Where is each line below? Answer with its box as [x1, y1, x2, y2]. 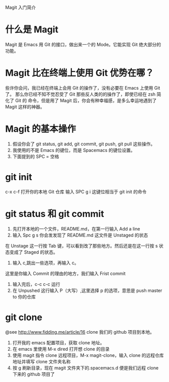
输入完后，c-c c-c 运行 [12, 281, 60, 287]
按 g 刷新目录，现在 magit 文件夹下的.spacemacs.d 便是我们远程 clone [12, 364, 159, 371]
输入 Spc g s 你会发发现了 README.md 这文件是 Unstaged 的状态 [12, 232, 148, 238]
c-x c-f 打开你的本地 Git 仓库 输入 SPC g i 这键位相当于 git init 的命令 [5, 188, 147, 195]
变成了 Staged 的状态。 [9, 249, 58, 255]
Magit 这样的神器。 [5, 104, 45, 110]
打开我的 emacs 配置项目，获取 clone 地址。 [12, 339, 105, 346]
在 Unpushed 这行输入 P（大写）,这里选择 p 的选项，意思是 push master [12, 287, 162, 293]
